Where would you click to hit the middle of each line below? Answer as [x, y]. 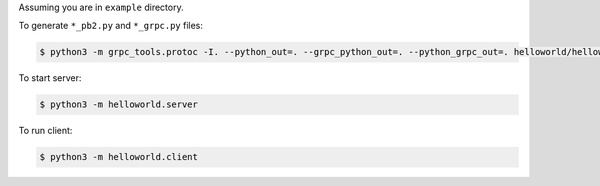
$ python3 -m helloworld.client [119, 157]
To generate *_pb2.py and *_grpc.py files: [111, 26]
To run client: [45, 131]
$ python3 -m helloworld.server [119, 104]
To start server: [50, 78]
